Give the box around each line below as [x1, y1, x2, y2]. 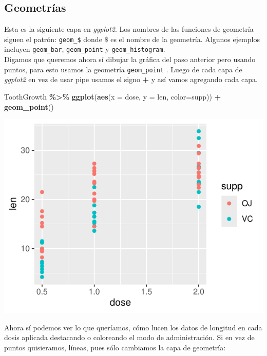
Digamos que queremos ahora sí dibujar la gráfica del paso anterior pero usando [4, 54, 256, 65]
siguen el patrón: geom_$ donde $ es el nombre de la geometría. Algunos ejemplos [4, 33, 260, 44]
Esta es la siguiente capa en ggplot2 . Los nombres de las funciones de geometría [4, 24, 254, 34]
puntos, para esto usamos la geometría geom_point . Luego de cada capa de [4, 64, 242, 74]
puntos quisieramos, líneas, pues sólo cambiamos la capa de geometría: [4, 342, 226, 352]
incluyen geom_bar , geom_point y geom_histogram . [4, 44, 165, 54]
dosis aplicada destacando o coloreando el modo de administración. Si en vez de [4, 332, 255, 343]
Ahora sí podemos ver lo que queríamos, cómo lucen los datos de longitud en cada [4, 322, 262, 332]
